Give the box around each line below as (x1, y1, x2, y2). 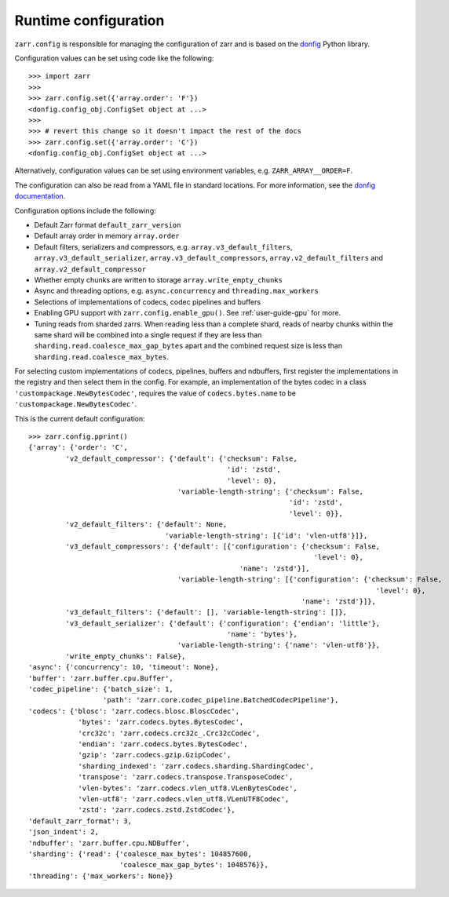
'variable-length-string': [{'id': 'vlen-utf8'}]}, (165, 531, 368, 540)
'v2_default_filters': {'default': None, (65, 520, 228, 529)
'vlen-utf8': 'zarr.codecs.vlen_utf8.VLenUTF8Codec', (78, 794, 290, 804)
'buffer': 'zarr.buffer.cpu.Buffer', (28, 673, 174, 683)
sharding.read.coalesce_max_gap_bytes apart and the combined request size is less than (34, 341, 343, 351)
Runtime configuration (14, 12, 165, 29)
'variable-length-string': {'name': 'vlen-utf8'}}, (177, 640, 381, 650)
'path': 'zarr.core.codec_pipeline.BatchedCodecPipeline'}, (102, 695, 339, 705)
